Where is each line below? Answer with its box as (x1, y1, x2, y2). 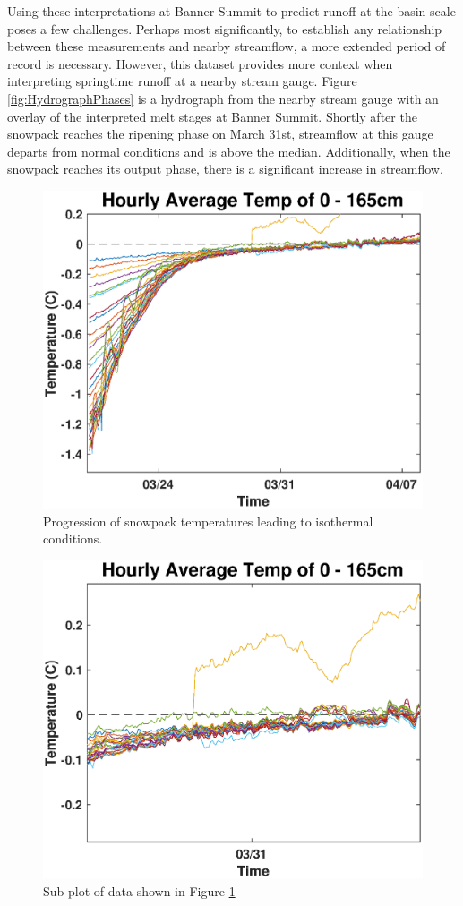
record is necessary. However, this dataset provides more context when (7, 54, 393, 73)
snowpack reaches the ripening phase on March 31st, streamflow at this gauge (7, 124, 433, 143)
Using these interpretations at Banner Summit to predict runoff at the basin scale (7, 2, 456, 20)
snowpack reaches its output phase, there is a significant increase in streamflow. (7, 159, 443, 178)
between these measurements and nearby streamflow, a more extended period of (7, 37, 446, 56)
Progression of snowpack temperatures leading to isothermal (43, 511, 373, 530)
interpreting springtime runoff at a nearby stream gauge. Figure (7, 72, 357, 90)
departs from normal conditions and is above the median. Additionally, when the (7, 141, 450, 160)
